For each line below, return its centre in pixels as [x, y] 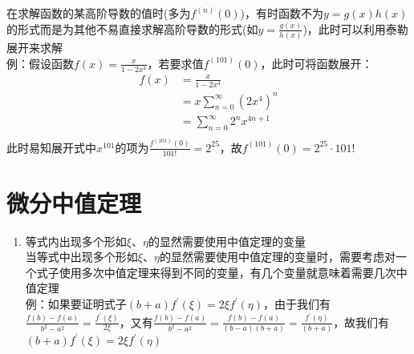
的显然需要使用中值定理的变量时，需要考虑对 [277, 257]
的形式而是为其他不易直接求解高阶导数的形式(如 [132, 28]
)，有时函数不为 [282, 13]
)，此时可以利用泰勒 [355, 28]
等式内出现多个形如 [76, 241]
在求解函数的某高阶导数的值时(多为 [99, 13]
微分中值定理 [74, 202]
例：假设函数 [40, 63]
